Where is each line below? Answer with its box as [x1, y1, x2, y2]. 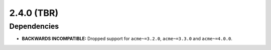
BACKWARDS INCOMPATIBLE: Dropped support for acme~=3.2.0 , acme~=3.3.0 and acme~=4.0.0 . [22, 36, 233, 42]
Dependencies [9, 22, 59, 31]
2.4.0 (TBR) [9, 7, 59, 18]
